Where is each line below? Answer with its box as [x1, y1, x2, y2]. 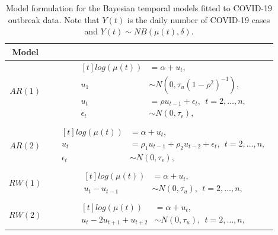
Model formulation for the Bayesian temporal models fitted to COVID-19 [5, 2, 272, 14]
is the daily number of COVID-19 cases [127, 13, 270, 26]
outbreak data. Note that [8, 13, 100, 26]
